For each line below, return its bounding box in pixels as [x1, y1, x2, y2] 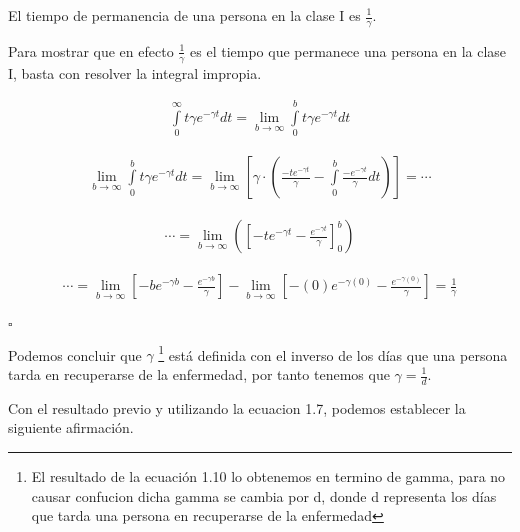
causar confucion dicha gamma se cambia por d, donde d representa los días [31, 485, 497, 506]
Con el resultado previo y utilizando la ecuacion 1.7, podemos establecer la [8, 397, 466, 418]
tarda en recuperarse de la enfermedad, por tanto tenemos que [8, 364, 390, 384]
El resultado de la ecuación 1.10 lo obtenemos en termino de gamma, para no [31, 466, 506, 487]
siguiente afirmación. [8, 417, 134, 438]
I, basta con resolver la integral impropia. [8, 62, 262, 83]
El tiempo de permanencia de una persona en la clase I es [8, 5, 361, 25]
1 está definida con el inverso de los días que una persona [158, 341, 508, 365]
